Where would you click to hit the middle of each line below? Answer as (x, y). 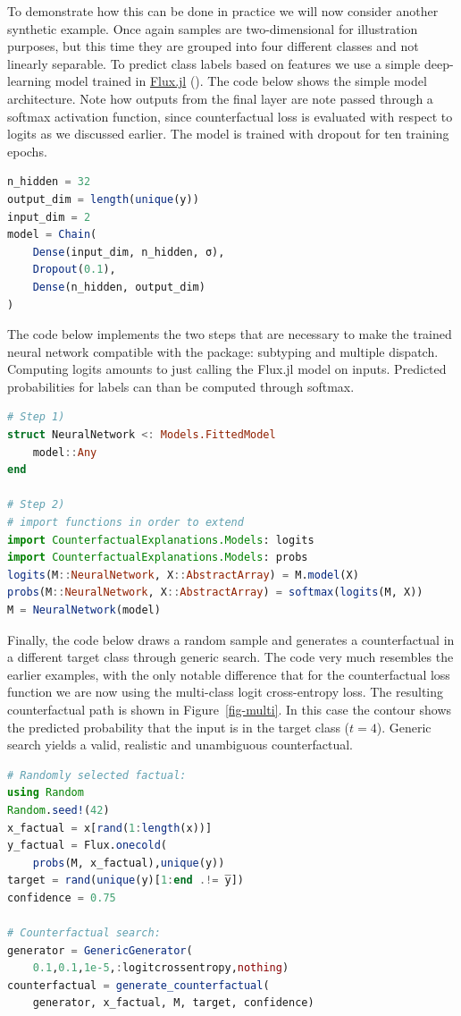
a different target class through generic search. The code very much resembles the (230, 657)
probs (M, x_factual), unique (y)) (129, 863)
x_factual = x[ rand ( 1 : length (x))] (110, 828)
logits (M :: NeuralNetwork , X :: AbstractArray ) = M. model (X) (183, 575)
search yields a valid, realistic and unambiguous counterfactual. (180, 745)
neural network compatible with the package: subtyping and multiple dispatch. (223, 351)
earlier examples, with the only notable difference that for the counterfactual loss (229, 674)
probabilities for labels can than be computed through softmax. (181, 386)
